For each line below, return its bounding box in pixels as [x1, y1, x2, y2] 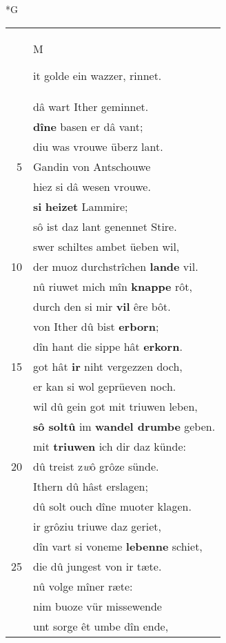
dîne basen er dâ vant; [33, 118, 143, 134]
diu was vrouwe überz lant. [33, 138, 163, 154]
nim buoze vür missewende [33, 598, 162, 614]
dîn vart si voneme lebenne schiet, [33, 538, 203, 554]
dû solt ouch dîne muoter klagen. [33, 498, 192, 514]
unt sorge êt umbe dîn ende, [33, 618, 169, 634]
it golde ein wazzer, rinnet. [33, 67, 162, 83]
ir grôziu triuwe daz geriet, [33, 518, 161, 534]
